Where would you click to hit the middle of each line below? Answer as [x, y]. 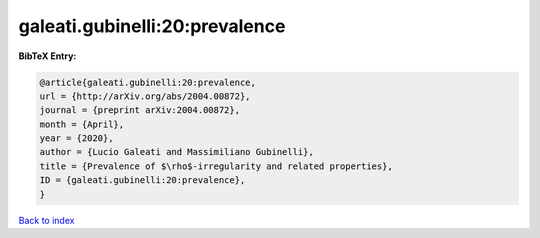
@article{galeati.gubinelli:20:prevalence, [148, 82]
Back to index [46, 220]
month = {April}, [82, 124]
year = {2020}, [76, 138]
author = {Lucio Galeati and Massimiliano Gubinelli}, [176, 152]
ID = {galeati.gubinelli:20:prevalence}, [142, 180]
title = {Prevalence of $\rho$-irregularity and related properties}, [216, 166]
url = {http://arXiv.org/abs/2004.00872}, [145, 96]
